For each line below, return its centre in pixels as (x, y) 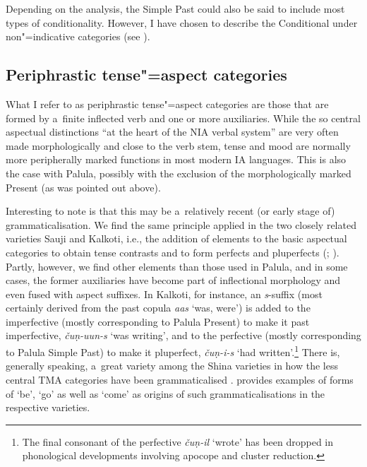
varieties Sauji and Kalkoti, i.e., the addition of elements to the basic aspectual (176, 238)
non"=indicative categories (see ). (78, 36)
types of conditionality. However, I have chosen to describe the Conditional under (182, 22)
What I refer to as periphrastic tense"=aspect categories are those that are (167, 104)
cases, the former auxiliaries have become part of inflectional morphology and (173, 280)
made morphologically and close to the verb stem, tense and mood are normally (178, 145)
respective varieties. (48, 407)
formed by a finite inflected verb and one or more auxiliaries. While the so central (183, 118)
